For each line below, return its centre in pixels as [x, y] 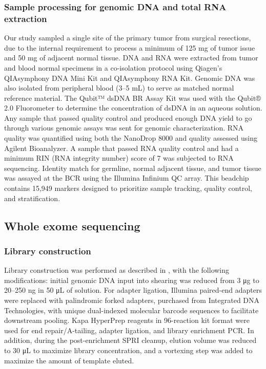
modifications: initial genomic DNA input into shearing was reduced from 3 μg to [132, 280]
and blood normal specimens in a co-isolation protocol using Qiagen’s [113, 67]
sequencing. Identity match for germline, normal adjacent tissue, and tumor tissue [133, 168]
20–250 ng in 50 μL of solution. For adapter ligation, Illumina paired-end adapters [133, 290]
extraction [26, 18]
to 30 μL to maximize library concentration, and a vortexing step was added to [128, 350]
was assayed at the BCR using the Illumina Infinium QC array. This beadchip [127, 178]
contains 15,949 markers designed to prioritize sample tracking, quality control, [128, 188]
